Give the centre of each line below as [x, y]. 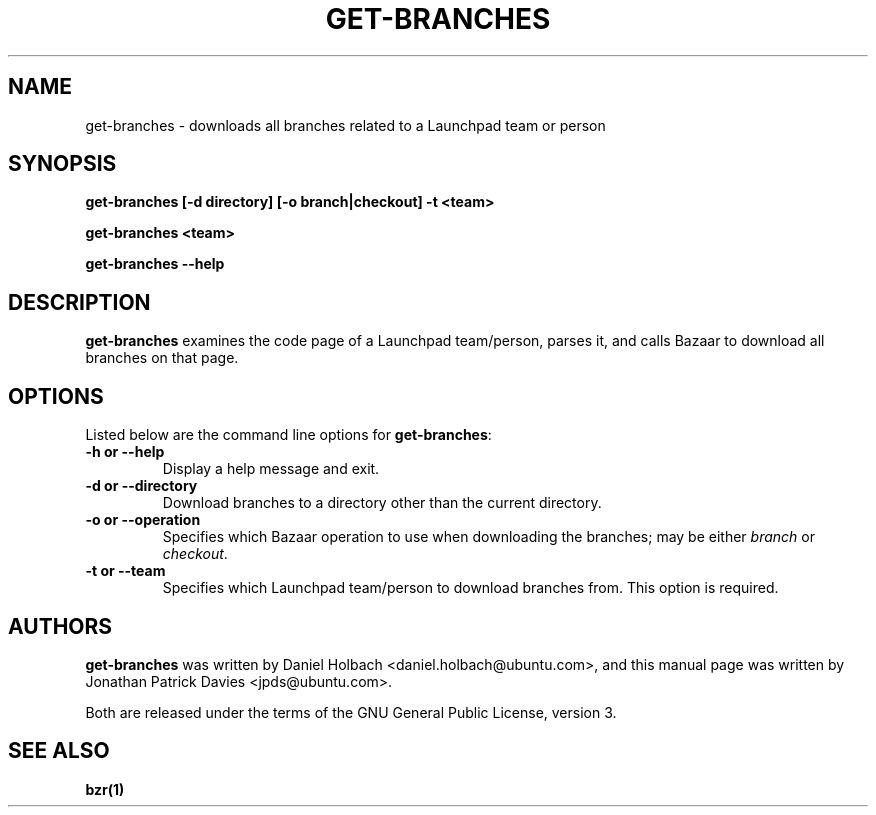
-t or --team [125, 571]
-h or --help [125, 452]
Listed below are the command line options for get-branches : [288, 435]
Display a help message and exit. [271, 469]
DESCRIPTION [79, 302]
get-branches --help [155, 264]
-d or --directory [141, 486]
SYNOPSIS [62, 164]
